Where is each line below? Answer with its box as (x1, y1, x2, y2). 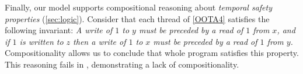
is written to (19, 35, 64, 47)
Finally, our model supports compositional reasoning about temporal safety (5, 1, 273, 13)
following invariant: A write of (5, 24, 113, 36)
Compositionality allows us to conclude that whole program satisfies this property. (5, 47, 299, 59)
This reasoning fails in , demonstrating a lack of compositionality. (5, 58, 239, 70)
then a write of (73, 35, 126, 47)
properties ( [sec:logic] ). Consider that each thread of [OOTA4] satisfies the (5, 12, 270, 24)
